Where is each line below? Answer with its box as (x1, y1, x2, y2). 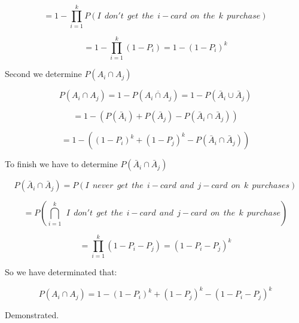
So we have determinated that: (5, 266, 117, 278)
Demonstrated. (5, 309, 59, 321)
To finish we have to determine (5, 158, 118, 170)
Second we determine (5, 67, 82, 80)
